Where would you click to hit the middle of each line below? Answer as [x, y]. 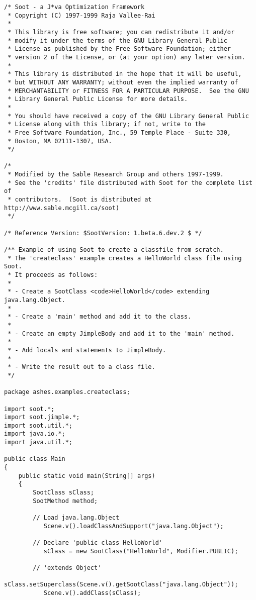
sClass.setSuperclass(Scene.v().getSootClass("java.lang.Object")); [121, 585]
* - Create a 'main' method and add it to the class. [100, 317]
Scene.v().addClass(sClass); [92, 593]
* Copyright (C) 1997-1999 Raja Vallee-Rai [81, 15]
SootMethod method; [65, 501]
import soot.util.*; [38, 425]
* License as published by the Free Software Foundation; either [119, 49]
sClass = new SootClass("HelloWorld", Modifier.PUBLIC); [141, 551]
